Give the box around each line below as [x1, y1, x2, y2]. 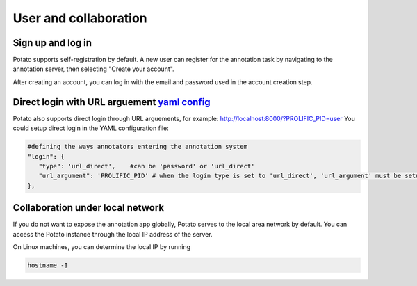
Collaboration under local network [13, 202, 165, 214]
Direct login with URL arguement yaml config [13, 96, 211, 108]
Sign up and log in [13, 37, 92, 49]
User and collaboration [13, 10, 147, 26]
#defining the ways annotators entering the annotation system [27, 143, 248, 151]
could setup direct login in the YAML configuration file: [13, 124, 170, 132]
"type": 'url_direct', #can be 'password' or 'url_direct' [38, 162, 255, 170]
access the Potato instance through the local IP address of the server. [13, 230, 213, 238]
